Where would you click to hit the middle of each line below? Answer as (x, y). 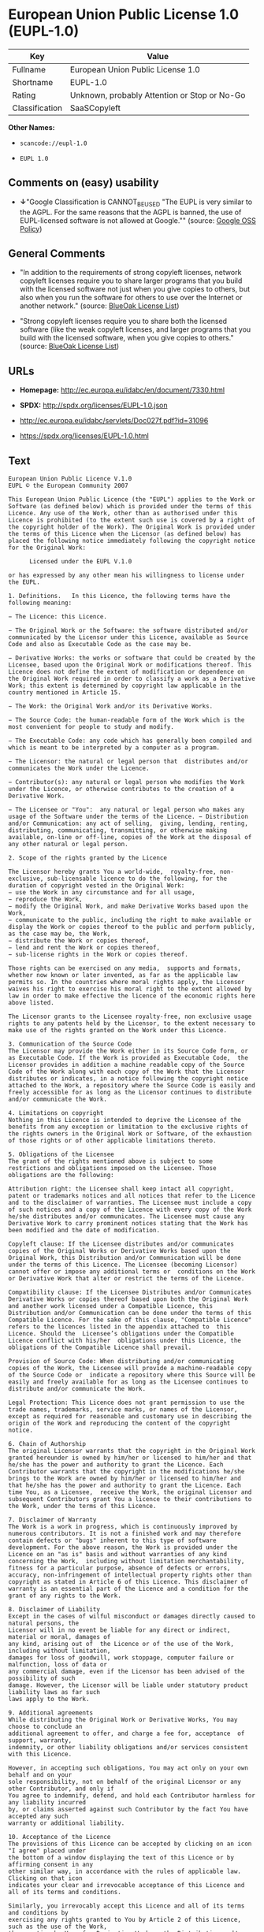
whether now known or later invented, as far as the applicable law (123, 975)
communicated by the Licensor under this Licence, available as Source (128, 637)
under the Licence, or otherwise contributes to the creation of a (121, 789)
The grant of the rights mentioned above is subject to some (111, 1161)
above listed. (32, 1002)
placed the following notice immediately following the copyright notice (132, 541)
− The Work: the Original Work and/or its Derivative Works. (111, 706)
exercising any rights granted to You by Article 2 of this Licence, (125, 1919)
